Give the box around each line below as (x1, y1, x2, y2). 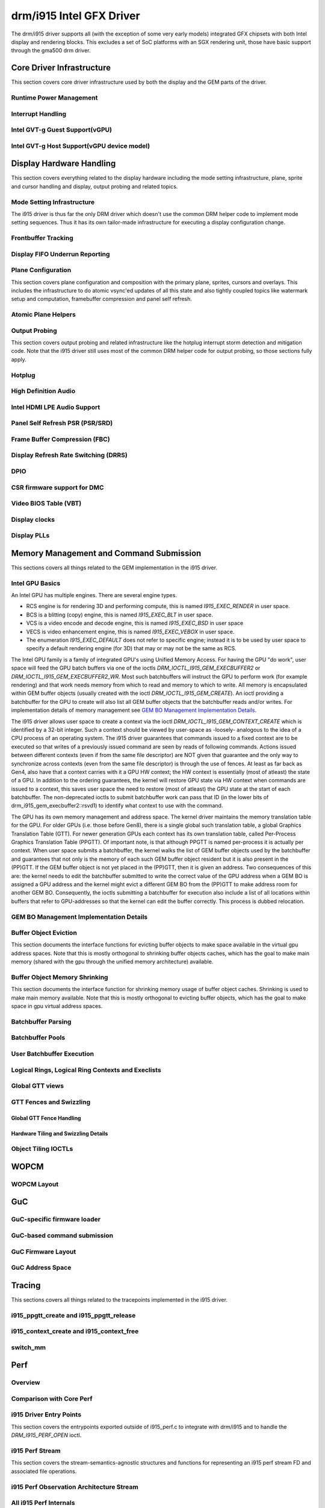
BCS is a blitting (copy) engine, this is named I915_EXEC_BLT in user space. (26, 611, 213, 618)
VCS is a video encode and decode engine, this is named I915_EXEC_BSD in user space (26, 619, 244, 627)
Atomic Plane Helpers (11, 311, 76, 319)
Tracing (11, 1280, 41, 1290)
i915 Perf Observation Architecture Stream (11, 1483, 138, 1491)
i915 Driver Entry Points (11, 1410, 81, 1419)
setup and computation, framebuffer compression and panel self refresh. (11, 296, 193, 303)
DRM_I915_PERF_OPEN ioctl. (11, 1431, 82, 1439)
